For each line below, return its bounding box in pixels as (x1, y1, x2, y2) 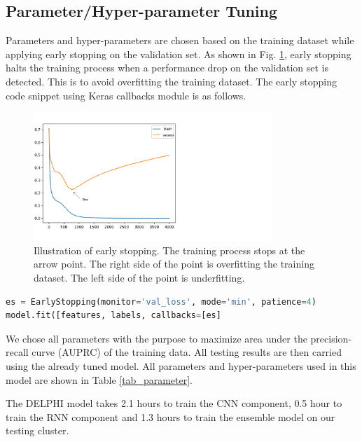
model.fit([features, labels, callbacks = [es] (6, 310, 221, 321)
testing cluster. (6, 423, 69, 438)
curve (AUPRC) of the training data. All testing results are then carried (32, 345, 342, 359)
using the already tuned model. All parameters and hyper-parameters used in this (6, 358, 356, 373)
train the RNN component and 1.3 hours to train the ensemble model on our (6, 409, 335, 424)
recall (6, 345, 29, 359)
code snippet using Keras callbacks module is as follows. (6, 88, 246, 102)
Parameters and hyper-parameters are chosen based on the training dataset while (6, 33, 354, 48)
